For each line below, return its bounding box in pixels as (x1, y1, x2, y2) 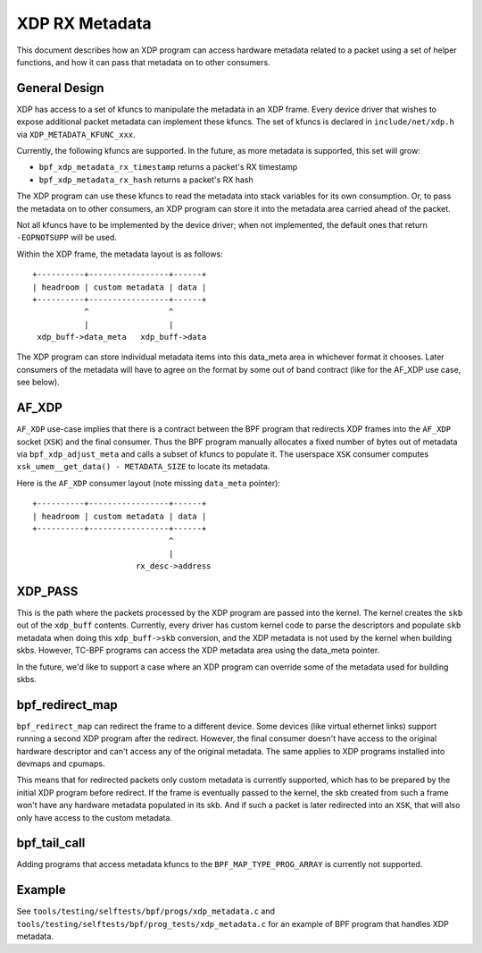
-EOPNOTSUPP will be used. (16, 232, 118, 243)
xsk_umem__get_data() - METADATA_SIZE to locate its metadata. (16, 461, 270, 472)
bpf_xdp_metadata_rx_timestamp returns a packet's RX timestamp (38, 162, 298, 173)
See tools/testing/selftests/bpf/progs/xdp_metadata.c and (16, 906, 276, 916)
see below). (16, 376, 60, 388)
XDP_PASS (16, 584, 79, 599)
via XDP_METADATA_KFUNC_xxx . (16, 129, 136, 139)
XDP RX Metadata (16, 13, 152, 33)
